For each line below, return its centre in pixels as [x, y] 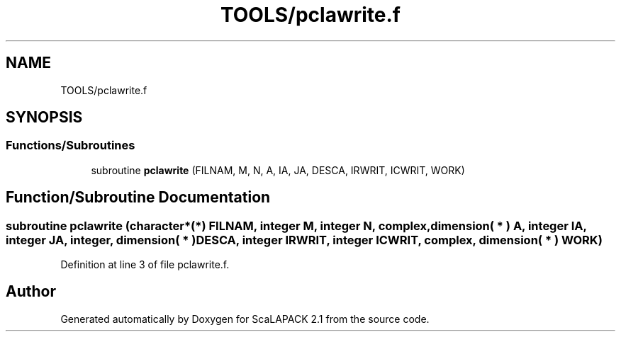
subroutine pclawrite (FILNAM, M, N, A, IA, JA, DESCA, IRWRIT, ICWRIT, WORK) [278, 170]
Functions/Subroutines [71, 145]
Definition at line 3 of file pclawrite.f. [145, 265]
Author [31, 292]
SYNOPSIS [44, 118]
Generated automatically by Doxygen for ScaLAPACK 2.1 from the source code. [245, 319]
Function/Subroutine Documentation [138, 198]
